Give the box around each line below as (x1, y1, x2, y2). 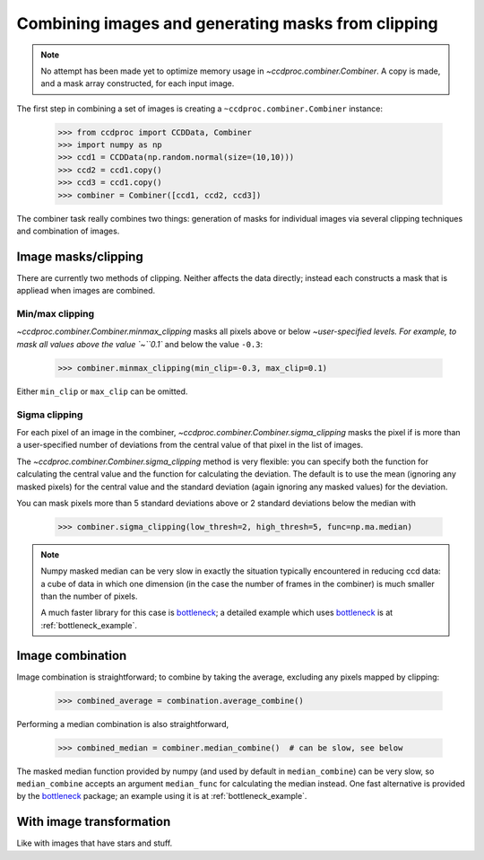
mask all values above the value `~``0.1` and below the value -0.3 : (16, 338, 264, 349)
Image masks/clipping (16, 249, 143, 264)
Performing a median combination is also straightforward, (16, 718, 229, 729)
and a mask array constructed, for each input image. (40, 78, 235, 89)
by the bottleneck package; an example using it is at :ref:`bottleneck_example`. (16, 791, 307, 802)
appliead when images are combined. (16, 285, 156, 296)
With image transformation (16, 814, 171, 829)
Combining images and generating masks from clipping (16, 13, 438, 33)
